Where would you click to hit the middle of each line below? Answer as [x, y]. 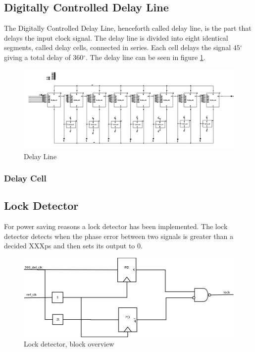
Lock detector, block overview [69, 344]
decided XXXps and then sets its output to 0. [73, 246]
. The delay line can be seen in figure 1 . [146, 57]
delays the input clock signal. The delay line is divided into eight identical [116, 37]
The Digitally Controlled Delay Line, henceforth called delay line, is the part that [128, 28]
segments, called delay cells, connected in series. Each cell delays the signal [118, 47]
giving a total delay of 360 [44, 57]
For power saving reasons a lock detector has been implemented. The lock [116, 226]
